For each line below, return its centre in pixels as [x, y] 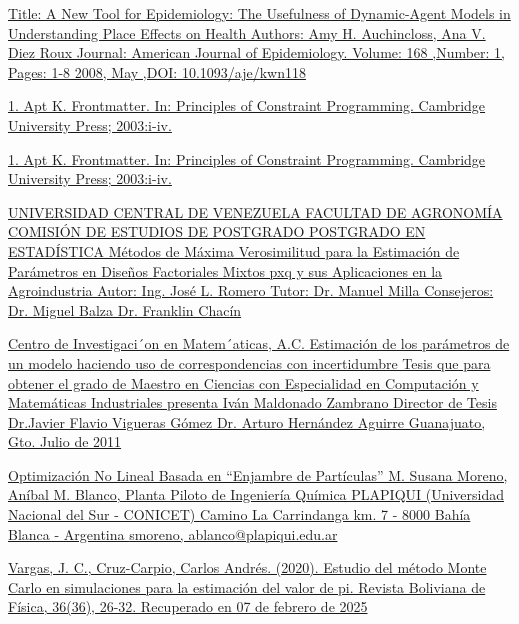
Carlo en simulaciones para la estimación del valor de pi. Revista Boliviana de [247, 586]
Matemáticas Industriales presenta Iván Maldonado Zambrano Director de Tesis [252, 402]
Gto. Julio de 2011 [65, 441]
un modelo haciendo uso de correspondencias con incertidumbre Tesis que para [249, 362]
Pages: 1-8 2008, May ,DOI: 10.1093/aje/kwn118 [157, 71]
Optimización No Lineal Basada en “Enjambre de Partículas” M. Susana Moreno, [258, 474]
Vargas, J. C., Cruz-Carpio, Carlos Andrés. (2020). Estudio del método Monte [247, 567]
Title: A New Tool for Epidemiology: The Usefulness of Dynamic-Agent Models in [259, 13]
